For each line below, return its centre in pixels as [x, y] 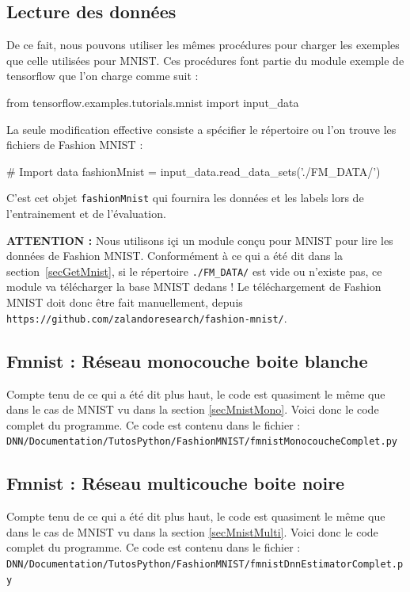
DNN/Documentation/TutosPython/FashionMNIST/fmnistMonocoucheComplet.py [202, 442]
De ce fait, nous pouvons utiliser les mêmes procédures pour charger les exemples [203, 45]
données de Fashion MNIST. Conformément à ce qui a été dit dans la [175, 256]
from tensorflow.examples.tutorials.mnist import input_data [153, 102]
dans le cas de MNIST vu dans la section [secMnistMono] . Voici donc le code [193, 409]
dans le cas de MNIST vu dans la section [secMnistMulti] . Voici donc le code [192, 531]
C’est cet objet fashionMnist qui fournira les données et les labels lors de [185, 198]
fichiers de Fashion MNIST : [75, 145]
